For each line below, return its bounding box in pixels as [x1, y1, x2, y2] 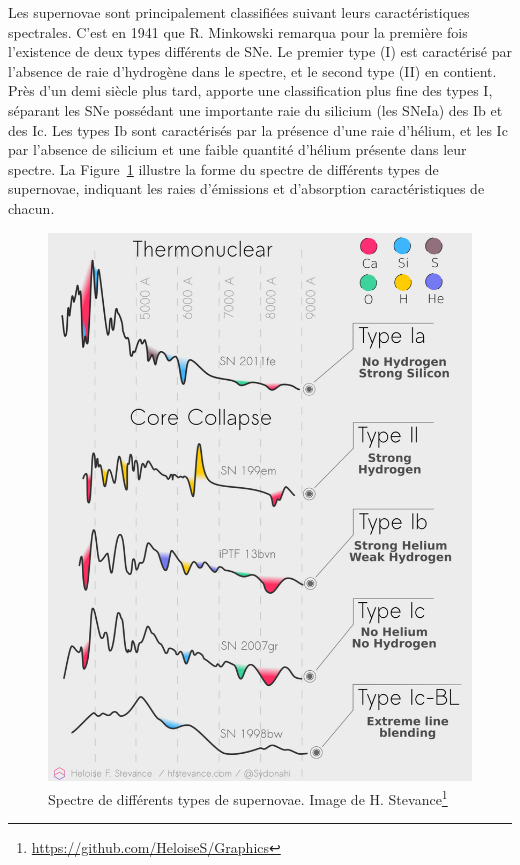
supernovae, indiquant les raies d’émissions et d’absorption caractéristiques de [8, 178, 485, 199]
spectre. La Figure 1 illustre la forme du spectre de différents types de [8, 158, 439, 179]
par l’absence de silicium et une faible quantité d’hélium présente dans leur [8, 139, 467, 160]
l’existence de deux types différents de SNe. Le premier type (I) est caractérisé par [8, 41, 512, 62]
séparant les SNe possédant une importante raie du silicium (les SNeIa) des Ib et [8, 99, 503, 120]
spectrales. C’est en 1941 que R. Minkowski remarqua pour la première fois [8, 21, 468, 42]
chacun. [8, 197, 55, 218]
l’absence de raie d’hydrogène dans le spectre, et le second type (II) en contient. [8, 60, 497, 81]
